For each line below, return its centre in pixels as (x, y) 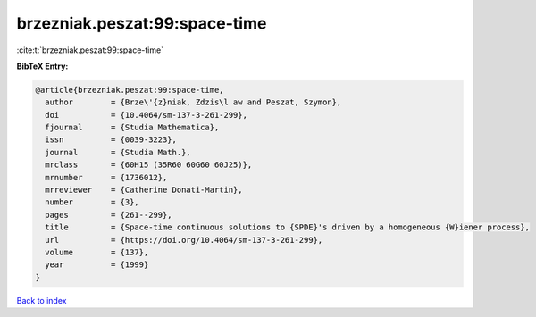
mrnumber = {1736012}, (106, 177)
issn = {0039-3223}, (111, 140)
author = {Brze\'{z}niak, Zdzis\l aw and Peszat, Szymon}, (193, 102)
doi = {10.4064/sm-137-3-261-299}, (146, 115)
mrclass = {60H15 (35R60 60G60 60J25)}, (149, 165)
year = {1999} (97, 265)
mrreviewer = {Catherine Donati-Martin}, (144, 190)
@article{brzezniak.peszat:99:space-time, (130, 90)
